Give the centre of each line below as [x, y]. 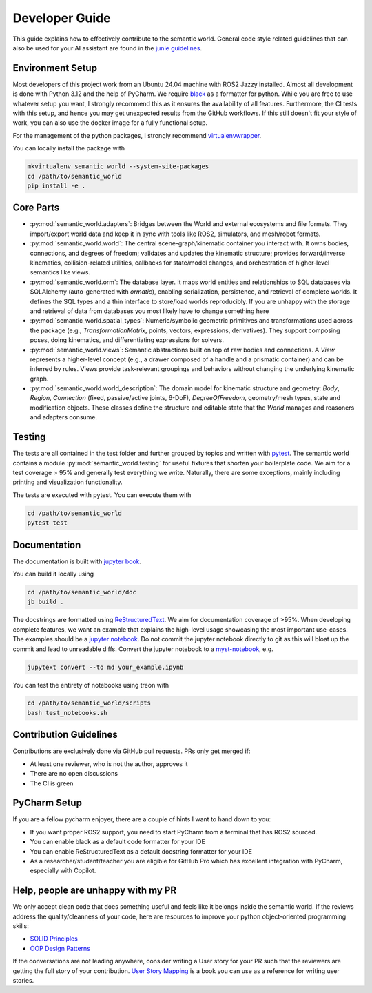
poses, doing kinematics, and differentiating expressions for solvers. [127, 340]
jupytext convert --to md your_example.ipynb [105, 667]
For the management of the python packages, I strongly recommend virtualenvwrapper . [137, 135]
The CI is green [52, 783]
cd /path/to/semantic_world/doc [82, 592]
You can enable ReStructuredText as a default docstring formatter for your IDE [141, 851]
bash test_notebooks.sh [68, 713]
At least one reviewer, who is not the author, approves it [109, 764]
